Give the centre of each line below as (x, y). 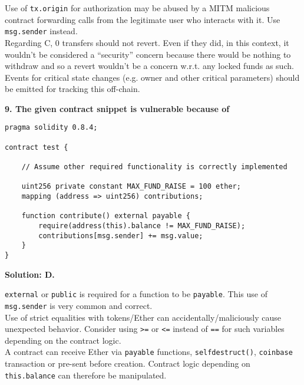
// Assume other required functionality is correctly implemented (154, 167)
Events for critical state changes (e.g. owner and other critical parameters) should (152, 77)
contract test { (37, 147)
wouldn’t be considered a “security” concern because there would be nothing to (148, 54)
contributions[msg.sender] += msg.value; (121, 236)
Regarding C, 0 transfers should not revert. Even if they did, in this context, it (147, 42)
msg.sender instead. (41, 31)
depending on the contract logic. (63, 340)
